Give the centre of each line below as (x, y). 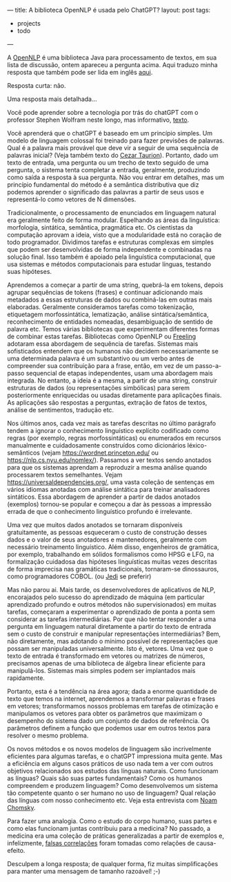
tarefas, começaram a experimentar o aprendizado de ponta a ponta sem (111, 612)
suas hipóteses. (30, 272)
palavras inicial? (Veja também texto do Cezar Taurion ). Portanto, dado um (113, 155)
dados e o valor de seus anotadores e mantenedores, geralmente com (107, 540)
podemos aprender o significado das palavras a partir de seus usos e (106, 192)
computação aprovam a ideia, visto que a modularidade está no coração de (114, 235)
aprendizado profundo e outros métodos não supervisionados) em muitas (112, 604)
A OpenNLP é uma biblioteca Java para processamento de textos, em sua (112, 57)
